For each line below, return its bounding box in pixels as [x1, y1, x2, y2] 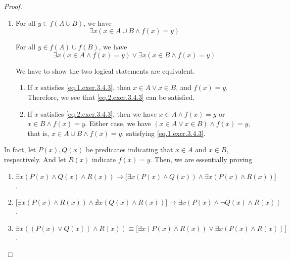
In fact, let [4, 144, 36, 155]
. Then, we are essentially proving [150, 154, 252, 164]
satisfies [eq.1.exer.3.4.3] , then [41, 82, 131, 92]
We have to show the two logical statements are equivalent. [15, 65, 195, 76]
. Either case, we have [85, 118, 151, 129]
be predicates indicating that [86, 144, 173, 155]
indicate [92, 154, 116, 164]
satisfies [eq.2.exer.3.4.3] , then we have [41, 108, 157, 119]
